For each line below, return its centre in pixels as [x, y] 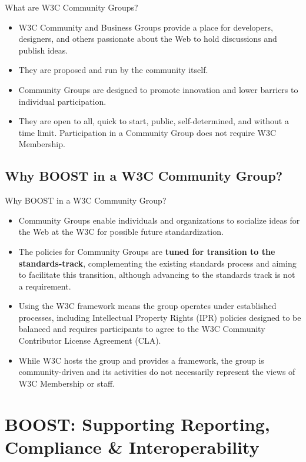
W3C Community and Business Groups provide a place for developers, [146, 27]
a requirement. [45, 286]
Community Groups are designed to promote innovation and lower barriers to [158, 89]
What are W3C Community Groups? [71, 7]
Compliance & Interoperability [132, 446]
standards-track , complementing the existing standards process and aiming [157, 263]
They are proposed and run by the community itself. [113, 70]
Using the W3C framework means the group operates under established [147, 306]
